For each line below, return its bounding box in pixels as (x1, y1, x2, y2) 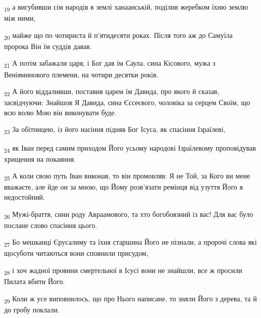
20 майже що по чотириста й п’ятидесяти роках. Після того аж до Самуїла (4, 29, 233, 41)
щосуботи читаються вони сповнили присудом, (4, 248, 148, 258)
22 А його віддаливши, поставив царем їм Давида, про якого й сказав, (4, 86, 220, 98)
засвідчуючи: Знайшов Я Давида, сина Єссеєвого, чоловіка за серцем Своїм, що (4, 97, 250, 108)
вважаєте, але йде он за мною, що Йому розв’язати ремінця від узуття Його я (4, 181, 243, 192)
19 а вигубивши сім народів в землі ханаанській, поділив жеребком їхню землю (4, 2, 248, 13)
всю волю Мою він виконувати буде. (4, 107, 117, 117)
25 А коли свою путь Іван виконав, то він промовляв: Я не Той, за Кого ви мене (4, 170, 250, 183)
